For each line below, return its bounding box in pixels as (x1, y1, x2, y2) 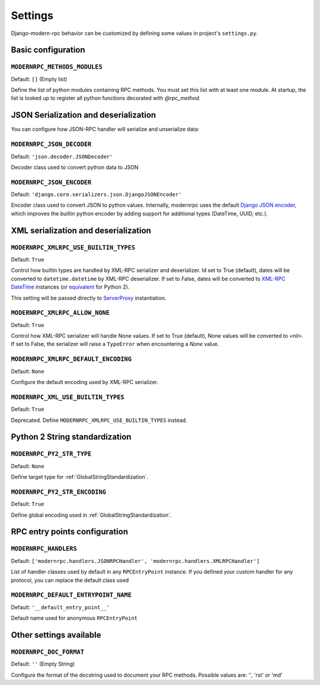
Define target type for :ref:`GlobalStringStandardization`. (11, 473, 149, 481)
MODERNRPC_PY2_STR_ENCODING (11, 488, 107, 496)
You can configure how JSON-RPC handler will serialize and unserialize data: (11, 126, 200, 133)
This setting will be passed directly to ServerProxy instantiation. (11, 294, 167, 302)
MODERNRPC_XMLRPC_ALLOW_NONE (11, 309, 110, 317)
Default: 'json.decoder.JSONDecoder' (11, 153, 113, 160)
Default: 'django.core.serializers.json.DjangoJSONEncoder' (11, 191, 182, 198)
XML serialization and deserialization (11, 225, 151, 235)
